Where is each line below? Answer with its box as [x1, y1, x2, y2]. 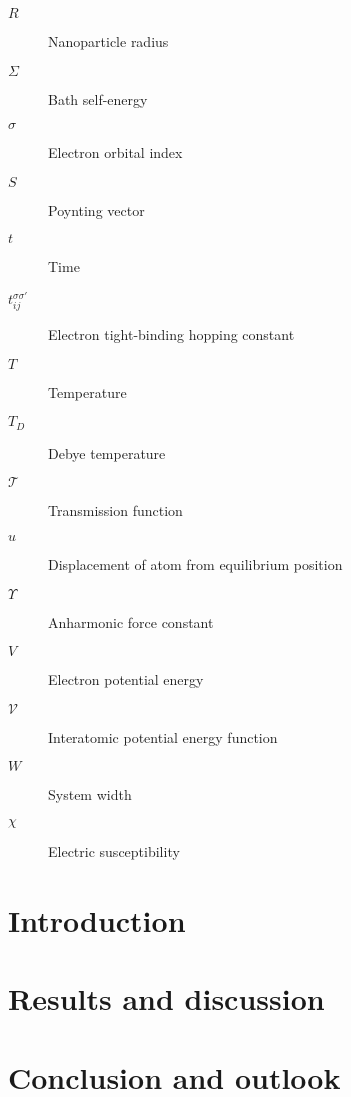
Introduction [8, 899, 186, 940]
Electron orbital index [48, 142, 183, 163]
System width [48, 784, 132, 805]
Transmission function [48, 500, 183, 521]
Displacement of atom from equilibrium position [48, 554, 343, 575]
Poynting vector [48, 199, 145, 220]
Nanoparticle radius [48, 31, 169, 51]
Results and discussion [8, 978, 325, 1019]
